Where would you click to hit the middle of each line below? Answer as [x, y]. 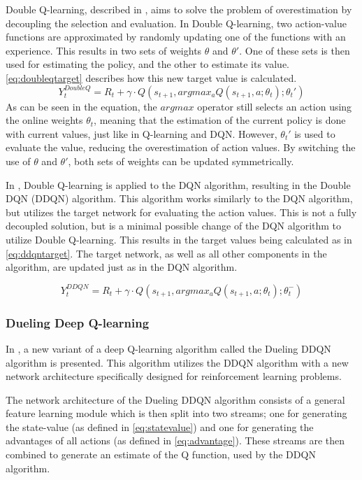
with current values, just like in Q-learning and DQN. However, [142, 133]
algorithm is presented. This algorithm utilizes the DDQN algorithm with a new [177, 362]
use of [18, 161]
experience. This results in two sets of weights [104, 50]
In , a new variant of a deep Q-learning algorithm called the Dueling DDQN [168, 348]
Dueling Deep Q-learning [78, 322]
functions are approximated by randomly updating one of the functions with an [176, 37]
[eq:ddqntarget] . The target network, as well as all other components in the [166, 253]
